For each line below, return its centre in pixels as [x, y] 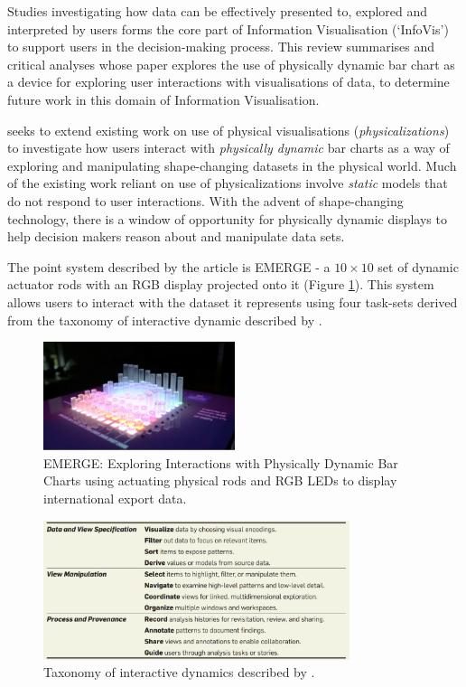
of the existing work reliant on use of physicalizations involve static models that [228, 183]
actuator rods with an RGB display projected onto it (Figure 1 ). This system [221, 284]
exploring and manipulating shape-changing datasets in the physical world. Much [232, 165]
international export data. [115, 498]
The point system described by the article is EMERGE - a [169, 266]
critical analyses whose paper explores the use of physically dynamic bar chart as [231, 64]
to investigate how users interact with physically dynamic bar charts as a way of [228, 148]
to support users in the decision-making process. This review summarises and [221, 47]
